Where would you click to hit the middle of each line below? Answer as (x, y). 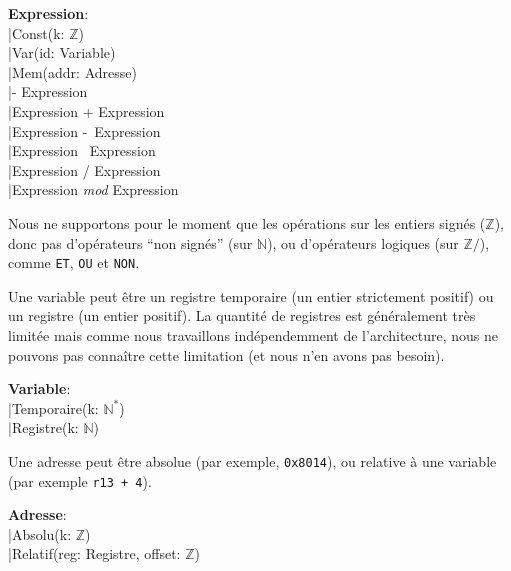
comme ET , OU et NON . (74, 262)
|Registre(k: (43, 427)
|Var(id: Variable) (62, 52)
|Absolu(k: (40, 533)
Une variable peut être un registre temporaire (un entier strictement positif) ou (251, 295)
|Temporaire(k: (53, 407)
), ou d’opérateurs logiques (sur (363, 242)
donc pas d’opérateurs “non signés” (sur (130, 242)
